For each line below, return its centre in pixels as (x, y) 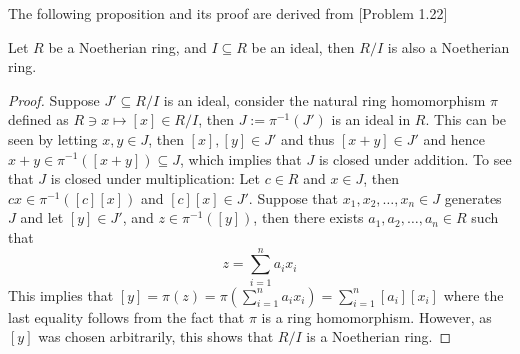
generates (473, 197)
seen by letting (53, 138)
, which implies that (240, 158)
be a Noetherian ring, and (127, 46)
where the (473, 294)
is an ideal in (371, 119)
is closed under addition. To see (415, 158)
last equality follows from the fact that (126, 316)
